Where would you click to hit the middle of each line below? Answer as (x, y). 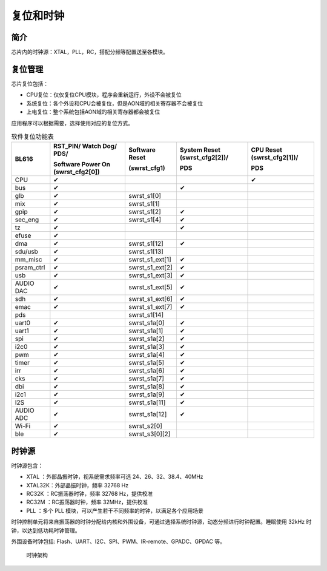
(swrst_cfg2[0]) (77, 172)
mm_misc (28, 260)
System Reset (200, 150)
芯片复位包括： (30, 83)
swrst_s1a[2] (147, 339)
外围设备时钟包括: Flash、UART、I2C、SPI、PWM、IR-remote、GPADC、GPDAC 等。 (118, 541)
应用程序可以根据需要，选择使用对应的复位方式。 (72, 123)
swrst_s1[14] (146, 315)
